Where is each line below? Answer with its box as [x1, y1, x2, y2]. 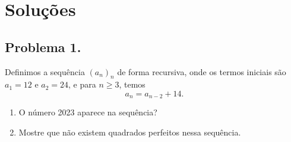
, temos [119, 78, 145, 91]
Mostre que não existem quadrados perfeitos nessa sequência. [18, 126, 241, 138]
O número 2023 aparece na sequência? [18, 106, 157, 118]
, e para [68, 78, 96, 91]
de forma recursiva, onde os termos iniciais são [117, 65, 286, 78]
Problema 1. [5, 37, 81, 56]
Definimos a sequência [5, 65, 85, 78]
